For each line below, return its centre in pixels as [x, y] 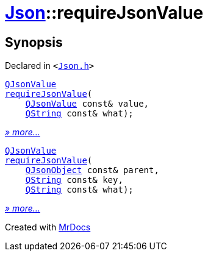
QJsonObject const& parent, [92, 170]
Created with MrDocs [48, 227]
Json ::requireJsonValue [104, 13]
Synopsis [34, 42]
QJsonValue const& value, [87, 104]
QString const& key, [74, 180]
